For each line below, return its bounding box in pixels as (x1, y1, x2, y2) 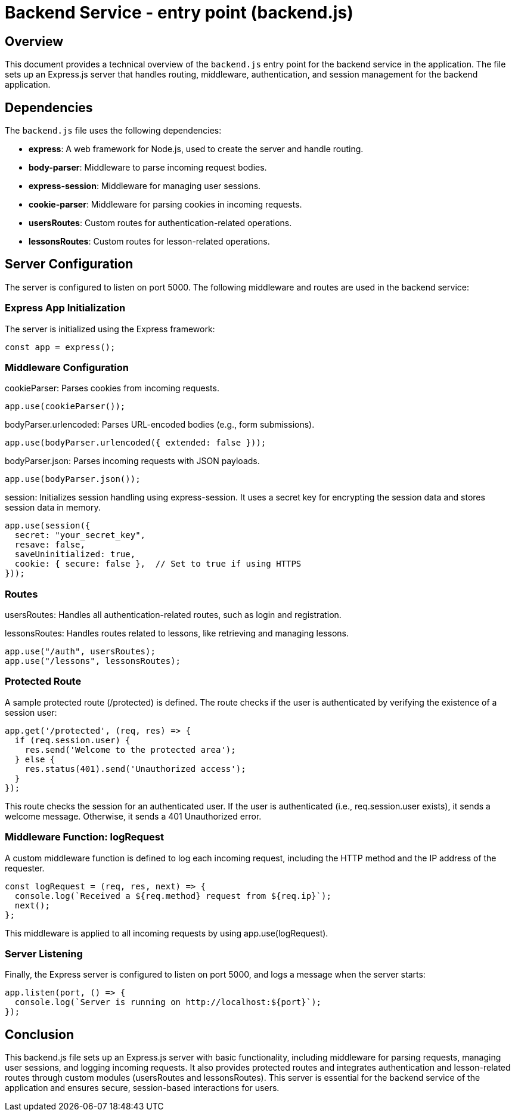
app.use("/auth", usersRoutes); (5, 647, 156, 657)
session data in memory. (5, 502, 101, 513)
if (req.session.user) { (14, 735, 131, 745)
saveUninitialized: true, (14, 549, 136, 559)
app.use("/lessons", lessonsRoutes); (5, 656, 181, 666)
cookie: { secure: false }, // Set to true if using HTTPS (14, 559, 302, 569)
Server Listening (5, 947, 83, 960)
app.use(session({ (5, 521, 91, 531)
